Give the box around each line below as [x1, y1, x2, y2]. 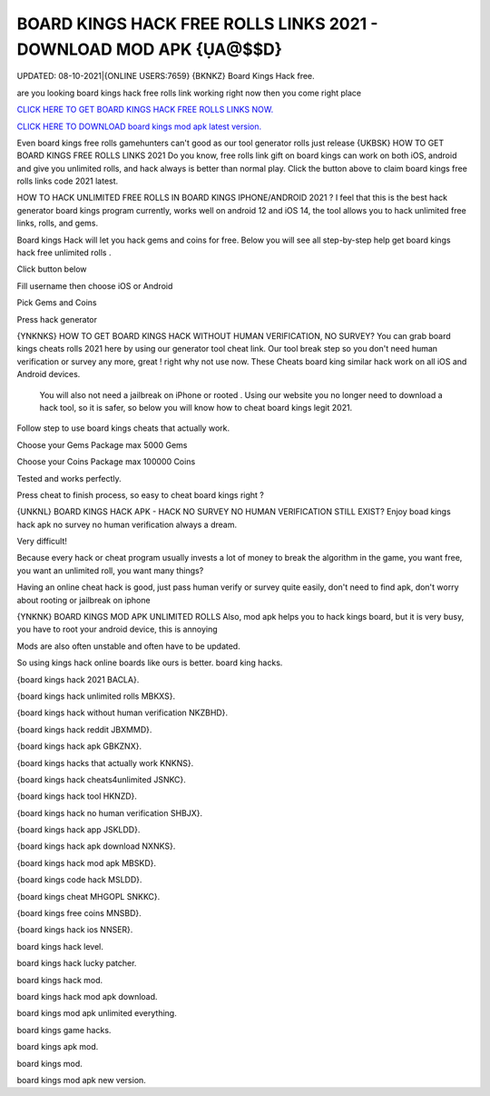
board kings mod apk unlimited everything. [16, 1008, 177, 1019]
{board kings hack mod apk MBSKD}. [16, 857, 157, 868]
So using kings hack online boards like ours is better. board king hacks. [16, 657, 283, 668]
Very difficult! [16, 536, 68, 547]
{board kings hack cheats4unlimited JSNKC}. [16, 773, 186, 785]
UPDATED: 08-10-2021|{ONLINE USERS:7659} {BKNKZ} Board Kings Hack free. [16, 71, 315, 82]
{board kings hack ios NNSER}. [16, 924, 133, 935]
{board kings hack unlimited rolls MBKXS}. [16, 691, 176, 702]
